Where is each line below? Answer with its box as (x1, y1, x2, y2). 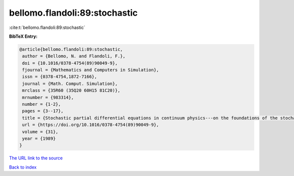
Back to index (9, 164, 37, 170)
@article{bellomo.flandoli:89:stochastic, (19, 47, 123, 52)
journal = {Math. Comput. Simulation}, (22, 81, 118, 86)
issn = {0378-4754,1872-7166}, (22, 74, 98, 79)
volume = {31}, (22, 129, 59, 134)
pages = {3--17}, (22, 108, 64, 114)
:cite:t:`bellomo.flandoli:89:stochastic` (9, 25, 85, 30)
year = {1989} (22, 136, 56, 141)
